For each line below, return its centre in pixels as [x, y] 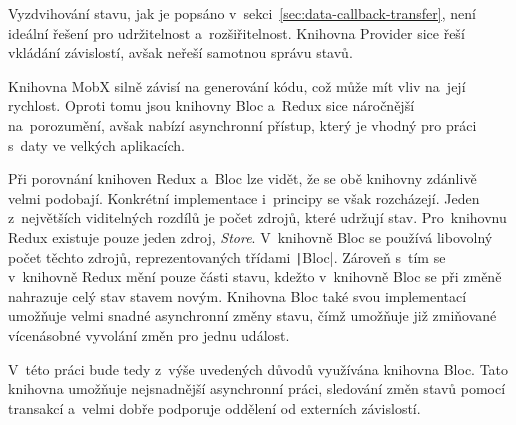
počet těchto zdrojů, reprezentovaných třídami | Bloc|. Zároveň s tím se [227, 256]
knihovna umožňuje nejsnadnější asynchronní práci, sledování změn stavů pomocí [257, 388]
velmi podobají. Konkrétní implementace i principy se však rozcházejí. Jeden [244, 197]
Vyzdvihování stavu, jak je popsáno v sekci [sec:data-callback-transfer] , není [242, 13]
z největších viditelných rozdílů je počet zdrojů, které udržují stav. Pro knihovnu [257, 217]
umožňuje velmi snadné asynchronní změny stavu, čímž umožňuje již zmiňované [252, 315]
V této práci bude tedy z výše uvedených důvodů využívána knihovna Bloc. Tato [258, 368]
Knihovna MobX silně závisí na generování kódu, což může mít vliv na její [237, 85]
